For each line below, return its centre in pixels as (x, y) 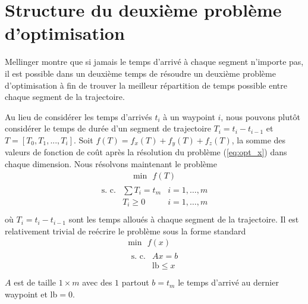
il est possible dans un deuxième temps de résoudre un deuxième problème (140, 73)
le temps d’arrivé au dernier (228, 282)
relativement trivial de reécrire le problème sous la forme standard (125, 231)
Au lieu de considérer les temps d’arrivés (78, 116)
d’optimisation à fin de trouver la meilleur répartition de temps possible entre (146, 85)
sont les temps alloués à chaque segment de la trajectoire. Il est (184, 219)
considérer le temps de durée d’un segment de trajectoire (108, 128)
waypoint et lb (31, 294)
